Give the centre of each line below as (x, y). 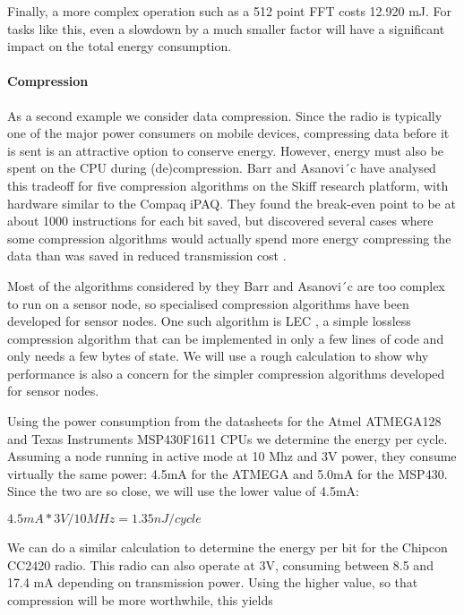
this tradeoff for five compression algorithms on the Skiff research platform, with (228, 185)
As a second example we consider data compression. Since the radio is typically (225, 115)
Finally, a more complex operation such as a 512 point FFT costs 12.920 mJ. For (230, 11)
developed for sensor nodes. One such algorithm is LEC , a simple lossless (209, 321)
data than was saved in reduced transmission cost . (147, 256)
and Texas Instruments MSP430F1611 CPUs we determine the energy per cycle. (228, 438)
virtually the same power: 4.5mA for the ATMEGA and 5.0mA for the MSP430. (228, 473)
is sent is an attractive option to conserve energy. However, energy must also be (226, 150)
